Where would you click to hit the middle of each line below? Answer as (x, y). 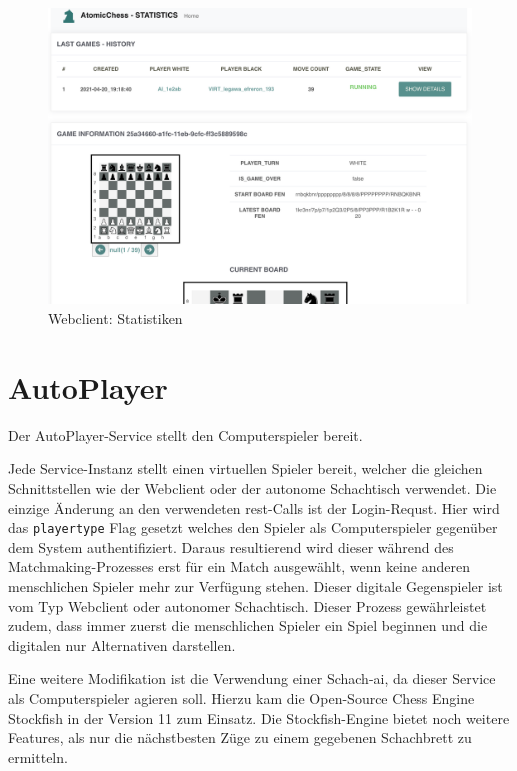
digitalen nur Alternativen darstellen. (122, 644)
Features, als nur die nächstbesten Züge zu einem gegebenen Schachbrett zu (240, 737)
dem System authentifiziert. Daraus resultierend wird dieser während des (231, 546)
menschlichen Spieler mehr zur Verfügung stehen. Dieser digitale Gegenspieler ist (255, 586)
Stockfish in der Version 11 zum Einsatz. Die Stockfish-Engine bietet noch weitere (259, 717)
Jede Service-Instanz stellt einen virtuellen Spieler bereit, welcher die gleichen (245, 468)
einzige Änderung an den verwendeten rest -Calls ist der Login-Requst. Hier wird (254, 507)
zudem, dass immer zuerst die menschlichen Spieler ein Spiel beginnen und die (248, 625)
